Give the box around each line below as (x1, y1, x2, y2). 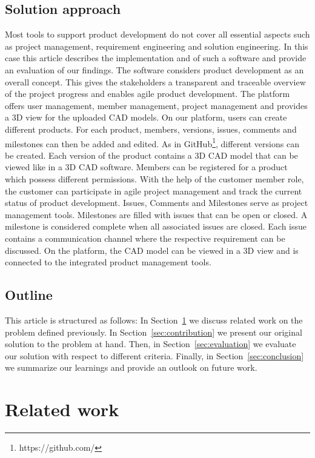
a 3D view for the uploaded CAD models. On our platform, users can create (5, 111, 287, 124)
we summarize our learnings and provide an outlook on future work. (5, 361, 257, 374)
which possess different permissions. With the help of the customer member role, (5, 172, 304, 185)
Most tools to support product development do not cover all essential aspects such (5, 28, 310, 41)
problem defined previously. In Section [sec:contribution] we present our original (5, 325, 302, 338)
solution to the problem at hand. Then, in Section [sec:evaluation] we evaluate (5, 337, 296, 350)
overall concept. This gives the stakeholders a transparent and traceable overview (5, 75, 306, 88)
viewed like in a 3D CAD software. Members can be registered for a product (5, 161, 288, 173)
